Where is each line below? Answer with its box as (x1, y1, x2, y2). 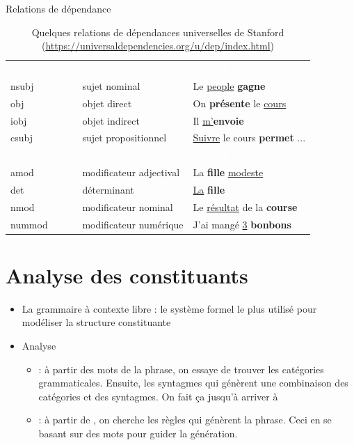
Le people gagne (193, 78, 266, 93)
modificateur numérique (82, 217, 184, 231)
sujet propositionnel (82, 130, 167, 145)
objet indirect (82, 113, 140, 127)
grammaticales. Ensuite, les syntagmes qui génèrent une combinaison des (38, 375, 348, 390)
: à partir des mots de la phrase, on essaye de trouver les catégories (38, 361, 324, 376)
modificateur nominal (82, 199, 173, 214)
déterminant (82, 182, 134, 196)
